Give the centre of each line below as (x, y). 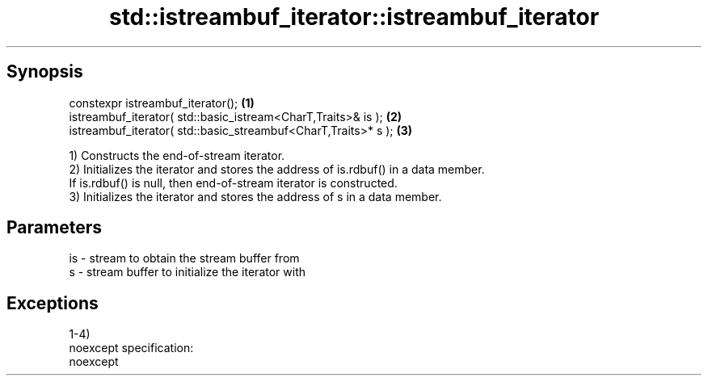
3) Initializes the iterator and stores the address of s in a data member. (255, 196)
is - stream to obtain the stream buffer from (184, 258)
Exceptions (53, 303)
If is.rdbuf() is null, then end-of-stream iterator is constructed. (233, 183)
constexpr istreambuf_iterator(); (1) (162, 103)
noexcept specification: (131, 348)
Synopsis (45, 72)
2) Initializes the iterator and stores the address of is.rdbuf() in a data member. (277, 169)
